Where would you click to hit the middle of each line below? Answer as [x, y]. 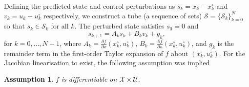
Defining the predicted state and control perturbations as [90, 6]
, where [70, 43]
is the [226, 43]
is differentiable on [89, 79]
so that [14, 26]
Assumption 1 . [29, 79]
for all [60, 26]
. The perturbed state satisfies [119, 26]
